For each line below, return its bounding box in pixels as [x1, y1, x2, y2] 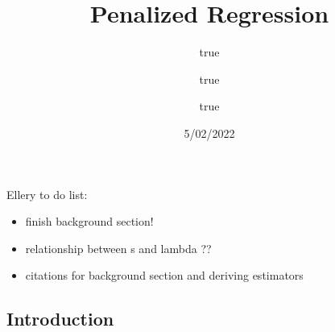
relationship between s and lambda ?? [25, 239, 212, 256]
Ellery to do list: [6, 185, 88, 202]
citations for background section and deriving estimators [25, 267, 304, 284]
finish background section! [25, 213, 154, 230]
